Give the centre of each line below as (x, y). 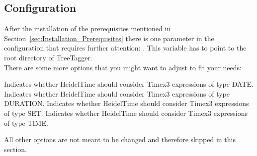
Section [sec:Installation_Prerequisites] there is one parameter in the (109, 38)
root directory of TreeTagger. (48, 57)
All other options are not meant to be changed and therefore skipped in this (120, 139)
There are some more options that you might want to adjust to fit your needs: (123, 67)
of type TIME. (26, 123)
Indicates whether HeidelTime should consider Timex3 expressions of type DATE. (129, 84)
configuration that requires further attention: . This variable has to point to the (125, 48)
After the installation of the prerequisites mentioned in (87, 28)
